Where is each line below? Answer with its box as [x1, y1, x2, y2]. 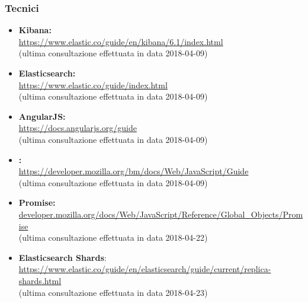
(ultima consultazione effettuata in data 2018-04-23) [18, 286, 208, 298]
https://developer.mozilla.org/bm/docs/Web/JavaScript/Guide [18, 165, 249, 177]
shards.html [18, 274, 62, 286]
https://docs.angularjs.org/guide [18, 122, 137, 134]
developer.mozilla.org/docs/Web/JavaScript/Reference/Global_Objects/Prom [18, 208, 303, 220]
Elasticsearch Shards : [18, 251, 107, 263]
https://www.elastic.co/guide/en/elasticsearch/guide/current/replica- [18, 263, 271, 275]
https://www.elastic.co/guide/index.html [18, 78, 168, 91]
